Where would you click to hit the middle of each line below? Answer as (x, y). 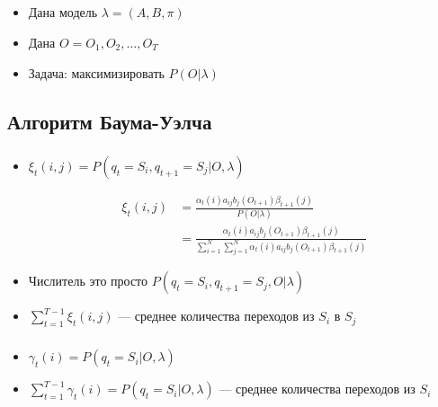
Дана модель (63, 12)
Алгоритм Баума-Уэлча (110, 121)
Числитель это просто (88, 281)
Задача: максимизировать (96, 72)
